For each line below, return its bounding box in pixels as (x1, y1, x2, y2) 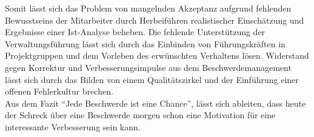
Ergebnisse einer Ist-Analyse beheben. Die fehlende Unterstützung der (5, 25, 266, 38)
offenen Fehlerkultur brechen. (5, 85, 113, 98)
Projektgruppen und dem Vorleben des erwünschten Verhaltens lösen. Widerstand (5, 49, 309, 62)
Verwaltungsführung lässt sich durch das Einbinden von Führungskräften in (5, 37, 286, 50)
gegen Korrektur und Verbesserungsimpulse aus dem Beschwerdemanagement (5, 61, 292, 73)
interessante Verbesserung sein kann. (5, 120, 141, 133)
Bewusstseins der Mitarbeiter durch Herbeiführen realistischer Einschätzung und (5, 13, 304, 26)
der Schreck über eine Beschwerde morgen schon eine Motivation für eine (5, 109, 276, 121)
